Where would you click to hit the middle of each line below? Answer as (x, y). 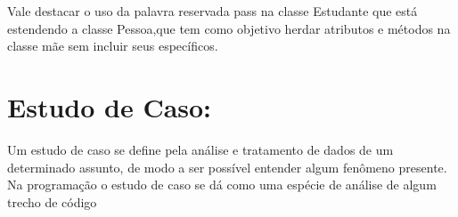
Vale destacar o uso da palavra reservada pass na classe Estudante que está (213, 11)
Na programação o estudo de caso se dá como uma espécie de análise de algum (222, 185)
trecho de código (52, 201)
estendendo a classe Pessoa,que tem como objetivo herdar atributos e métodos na (229, 28)
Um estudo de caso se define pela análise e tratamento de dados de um (200, 149)
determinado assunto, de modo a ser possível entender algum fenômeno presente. (227, 167)
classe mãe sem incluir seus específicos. (113, 46)
